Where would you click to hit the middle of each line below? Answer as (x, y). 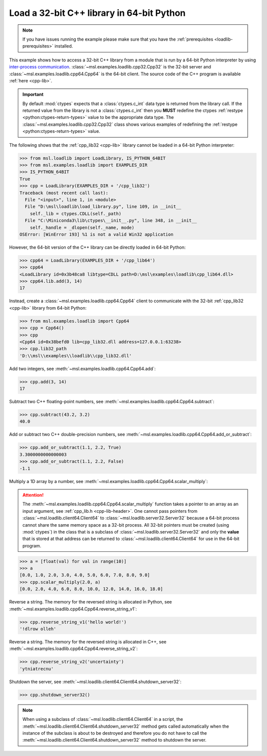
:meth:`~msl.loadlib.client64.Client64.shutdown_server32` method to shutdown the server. (114, 740)
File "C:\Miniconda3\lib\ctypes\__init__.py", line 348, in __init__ (111, 221)
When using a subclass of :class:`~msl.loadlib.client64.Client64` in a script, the (103, 719)
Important (33, 95)
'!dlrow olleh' (38, 629)
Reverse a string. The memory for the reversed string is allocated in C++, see (88, 642)
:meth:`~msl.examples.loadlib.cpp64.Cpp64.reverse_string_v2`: (73, 648)
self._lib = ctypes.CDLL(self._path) (76, 214)
